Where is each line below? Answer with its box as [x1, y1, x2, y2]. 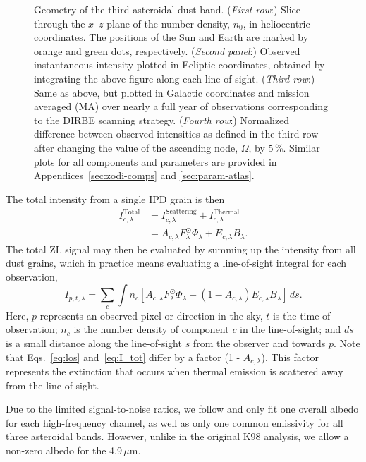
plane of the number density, [106, 16, 231, 30]
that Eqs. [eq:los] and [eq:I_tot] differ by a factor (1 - [6, 349, 240, 364]
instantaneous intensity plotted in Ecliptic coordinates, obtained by [34, 57, 325, 72]
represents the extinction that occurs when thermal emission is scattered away [6, 363, 343, 378]
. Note [333, 335, 360, 350]
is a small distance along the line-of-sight [6, 335, 182, 350]
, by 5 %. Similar [248, 140, 320, 154]
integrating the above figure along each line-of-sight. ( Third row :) [34, 71, 315, 85]
